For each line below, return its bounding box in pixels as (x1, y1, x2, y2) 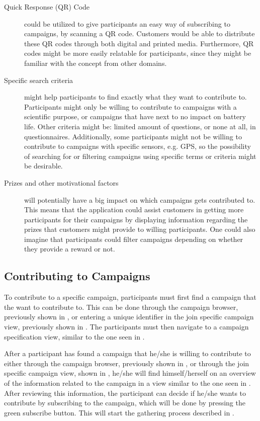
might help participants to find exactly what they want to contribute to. (24, 92, 247, 102)
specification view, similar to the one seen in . (4, 331, 145, 342)
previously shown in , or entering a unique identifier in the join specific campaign (4, 311, 254, 322)
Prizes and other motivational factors (4, 177, 119, 188)
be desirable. (24, 160, 63, 171)
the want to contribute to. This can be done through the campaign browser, (4, 301, 238, 312)
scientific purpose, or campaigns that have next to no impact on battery (24, 111, 246, 122)
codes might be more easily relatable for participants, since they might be (24, 48, 251, 58)
